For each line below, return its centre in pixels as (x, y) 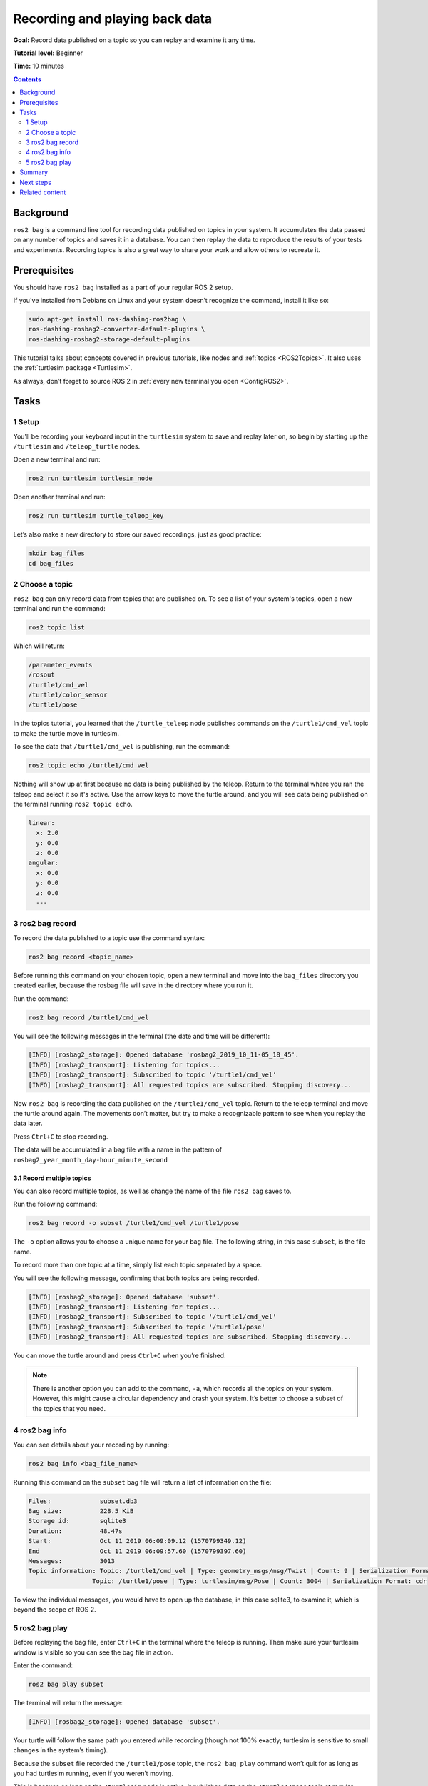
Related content (43, 192)
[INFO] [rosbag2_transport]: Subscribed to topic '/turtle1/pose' (147, 1327)
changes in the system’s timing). (61, 1750)
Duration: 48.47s (75, 1531)
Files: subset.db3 (83, 1501)
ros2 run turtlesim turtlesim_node (90, 478)
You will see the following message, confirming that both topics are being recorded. (136, 1278)
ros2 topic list (57, 627)
